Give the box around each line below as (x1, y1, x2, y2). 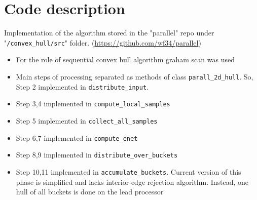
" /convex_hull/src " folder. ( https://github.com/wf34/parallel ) (4, 37, 201, 48)
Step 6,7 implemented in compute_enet (16, 132, 138, 143)
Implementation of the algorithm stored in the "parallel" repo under (4, 27, 214, 38)
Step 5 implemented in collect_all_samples (16, 115, 158, 126)
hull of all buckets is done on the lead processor (16, 186, 164, 197)
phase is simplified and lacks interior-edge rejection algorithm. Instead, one (16, 176, 249, 187)
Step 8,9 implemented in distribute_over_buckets (16, 149, 178, 160)
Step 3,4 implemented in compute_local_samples (16, 98, 170, 109)
